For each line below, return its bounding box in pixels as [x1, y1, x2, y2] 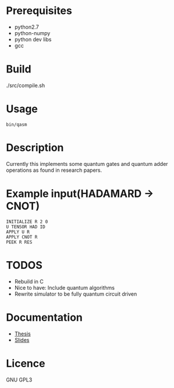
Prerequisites [6, 4, 73, 18]
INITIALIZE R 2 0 [6, 219, 48, 224]
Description [6, 141, 64, 154]
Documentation [6, 311, 83, 324]
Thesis [14, 330, 31, 337]
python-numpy [14, 29, 51, 36]
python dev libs [14, 36, 52, 43]
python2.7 [14, 23, 39, 30]
